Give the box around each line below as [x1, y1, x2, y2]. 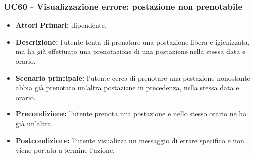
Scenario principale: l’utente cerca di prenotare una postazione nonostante [15, 72, 250, 83]
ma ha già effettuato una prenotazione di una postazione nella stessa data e [15, 46, 246, 56]
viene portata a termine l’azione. [15, 145, 115, 155]
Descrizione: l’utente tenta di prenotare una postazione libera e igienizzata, [15, 36, 250, 47]
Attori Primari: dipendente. [15, 20, 107, 30]
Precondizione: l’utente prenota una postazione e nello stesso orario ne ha [15, 108, 247, 119]
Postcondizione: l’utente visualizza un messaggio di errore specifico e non [15, 135, 244, 145]
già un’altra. [15, 118, 53, 128]
